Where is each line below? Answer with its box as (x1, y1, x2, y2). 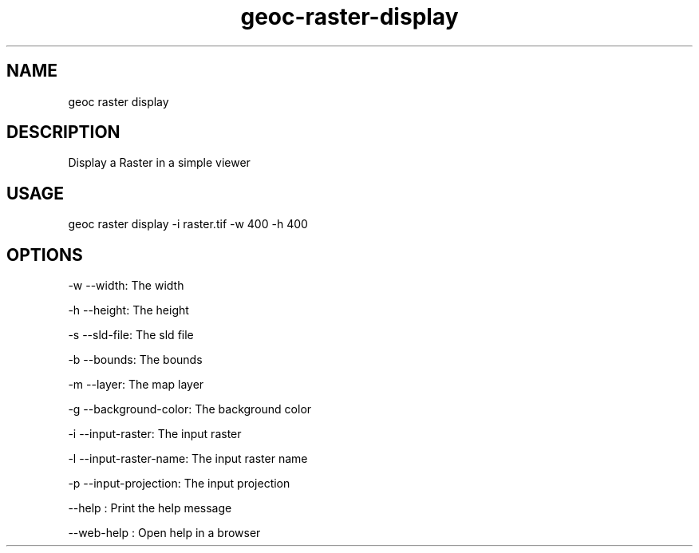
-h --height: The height (68, 303, 189, 318)
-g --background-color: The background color (68, 402, 312, 417)
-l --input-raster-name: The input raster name (68, 452, 308, 466)
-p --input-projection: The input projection (68, 476, 290, 491)
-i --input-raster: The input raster (68, 427, 242, 441)
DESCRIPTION (6, 122, 120, 143)
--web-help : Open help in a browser (68, 526, 261, 540)
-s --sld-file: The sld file (68, 328, 194, 342)
